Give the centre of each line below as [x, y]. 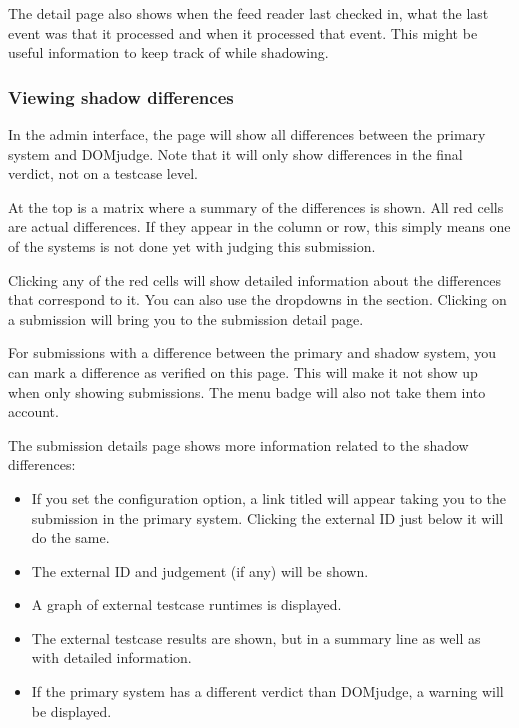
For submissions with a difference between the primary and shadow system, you [252, 352]
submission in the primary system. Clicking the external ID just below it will [267, 517]
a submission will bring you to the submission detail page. [186, 318]
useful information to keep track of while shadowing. [168, 52]
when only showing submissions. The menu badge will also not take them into [247, 391]
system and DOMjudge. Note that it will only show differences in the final [235, 153]
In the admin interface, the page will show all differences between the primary [247, 134]
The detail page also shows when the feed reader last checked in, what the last [248, 13]
